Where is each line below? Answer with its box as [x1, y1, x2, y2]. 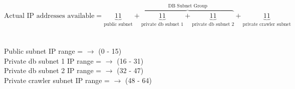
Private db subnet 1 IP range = [4, 55, 102, 66]
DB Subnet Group [168, 3, 207, 8]
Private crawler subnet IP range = [4, 75, 110, 86]
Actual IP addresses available [4, 12, 95, 19]
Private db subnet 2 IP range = [4, 65, 102, 76]
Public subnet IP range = [4, 46, 83, 56]
